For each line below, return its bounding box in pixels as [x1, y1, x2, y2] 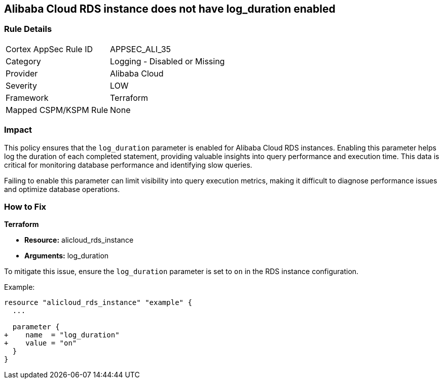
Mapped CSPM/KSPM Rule [6, 104, 108, 115]
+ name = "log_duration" [4, 331, 120, 339]
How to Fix [4, 201, 47, 212]
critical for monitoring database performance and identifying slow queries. [4, 160, 252, 169]
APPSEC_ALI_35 [110, 44, 171, 54]
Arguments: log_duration [24, 251, 109, 260]
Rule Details [4, 24, 52, 34]
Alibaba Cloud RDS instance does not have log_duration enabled [4, 3, 336, 15]
